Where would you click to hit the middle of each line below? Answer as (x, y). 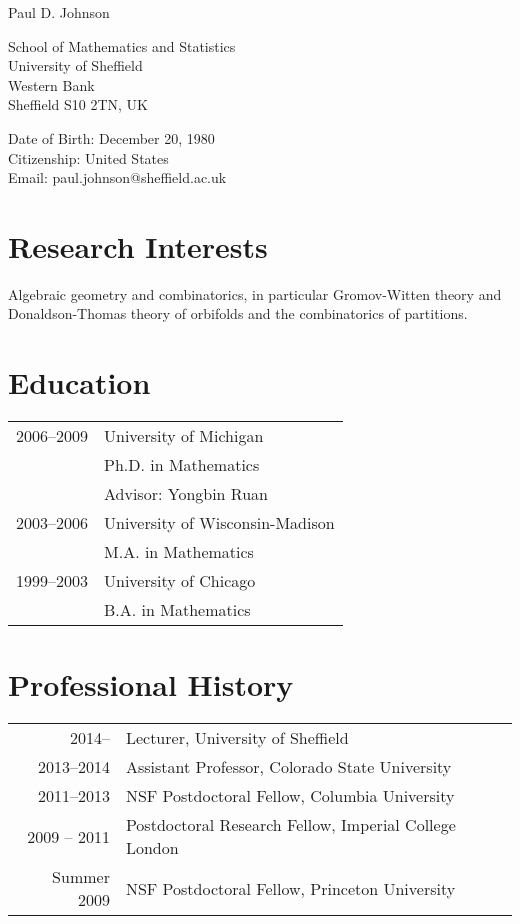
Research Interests (138, 245)
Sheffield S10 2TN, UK (78, 104)
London (152, 848)
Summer (81, 877)
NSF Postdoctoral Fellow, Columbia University (290, 796)
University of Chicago (180, 581)
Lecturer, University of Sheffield (237, 738)
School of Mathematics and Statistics (122, 45)
